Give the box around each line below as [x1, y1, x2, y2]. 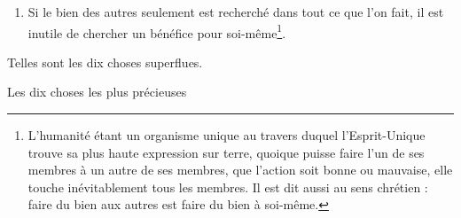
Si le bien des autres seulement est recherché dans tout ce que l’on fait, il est [27, 3, 444, 20]
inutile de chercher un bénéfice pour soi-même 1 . [27, 20, 286, 42]
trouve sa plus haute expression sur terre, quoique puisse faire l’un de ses [27, 143, 425, 161]
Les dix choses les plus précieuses [7, 82, 187, 101]
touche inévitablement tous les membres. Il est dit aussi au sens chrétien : [27, 177, 428, 196]
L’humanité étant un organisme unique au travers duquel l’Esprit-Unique [27, 126, 426, 144]
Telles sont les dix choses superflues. [7, 52, 203, 71]
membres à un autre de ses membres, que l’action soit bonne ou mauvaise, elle [27, 160, 453, 179]
